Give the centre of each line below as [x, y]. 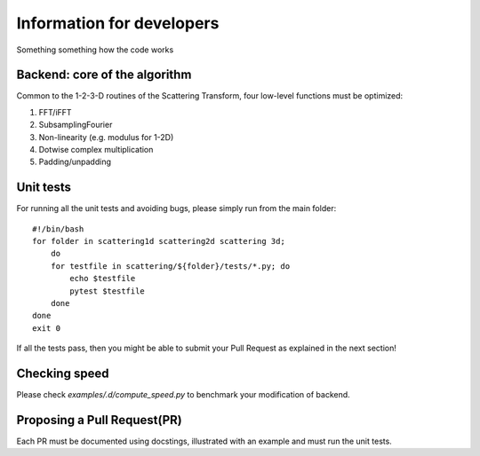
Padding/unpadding [75, 162]
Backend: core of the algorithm [104, 75]
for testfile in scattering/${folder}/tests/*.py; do [170, 266]
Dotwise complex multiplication [96, 150]
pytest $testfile [108, 291]
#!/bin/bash [58, 229]
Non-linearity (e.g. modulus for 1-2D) [106, 137]
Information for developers [118, 23]
